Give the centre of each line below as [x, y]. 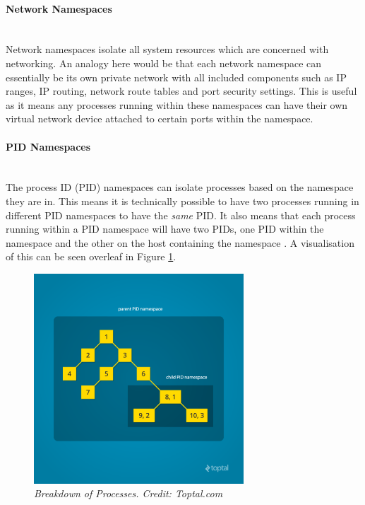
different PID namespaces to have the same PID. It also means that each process [181, 215]
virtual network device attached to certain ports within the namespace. [160, 118]
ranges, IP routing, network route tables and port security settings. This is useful [181, 91]
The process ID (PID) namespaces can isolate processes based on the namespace [180, 187]
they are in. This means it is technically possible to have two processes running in [182, 201]
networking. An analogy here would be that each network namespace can [164, 63]
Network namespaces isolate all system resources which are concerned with [167, 49]
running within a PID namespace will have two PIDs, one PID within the [165, 229]
